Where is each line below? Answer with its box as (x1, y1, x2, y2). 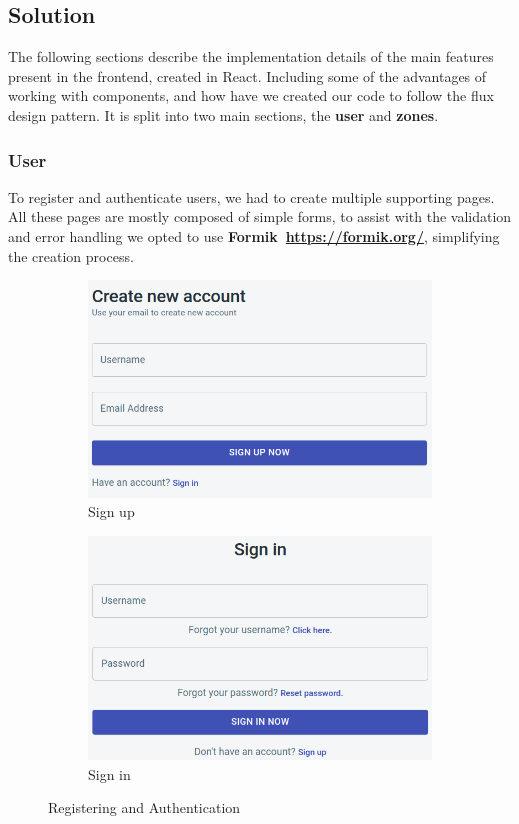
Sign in (88, 763, 131, 784)
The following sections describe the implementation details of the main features (8, 46, 494, 67)
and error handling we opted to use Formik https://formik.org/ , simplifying (8, 225, 500, 246)
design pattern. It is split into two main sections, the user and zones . (8, 104, 439, 125)
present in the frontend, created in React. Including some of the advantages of (8, 65, 487, 86)
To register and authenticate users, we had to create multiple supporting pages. (8, 186, 495, 207)
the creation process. (8, 245, 134, 266)
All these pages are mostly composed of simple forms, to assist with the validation (8, 206, 512, 227)
